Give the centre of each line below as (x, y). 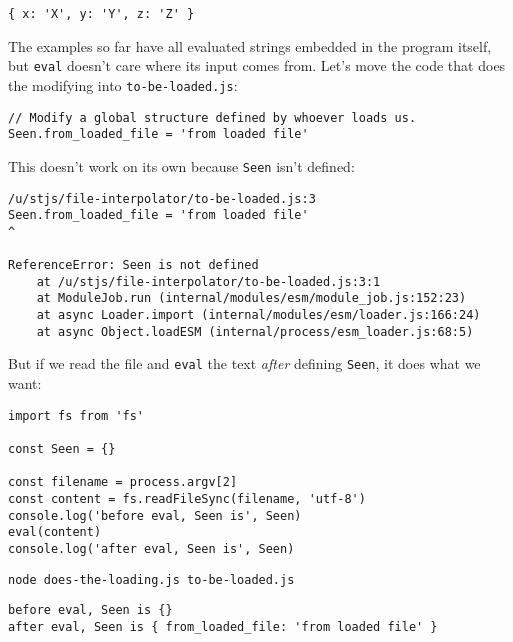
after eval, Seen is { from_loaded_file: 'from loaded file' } (223, 626)
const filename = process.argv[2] (123, 482)
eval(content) (55, 532)
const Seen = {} (62, 449)
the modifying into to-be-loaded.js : (123, 84)
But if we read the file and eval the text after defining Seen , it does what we (244, 363)
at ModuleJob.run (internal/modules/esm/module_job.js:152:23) (251, 298)
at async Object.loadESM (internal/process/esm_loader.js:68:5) (255, 331)
